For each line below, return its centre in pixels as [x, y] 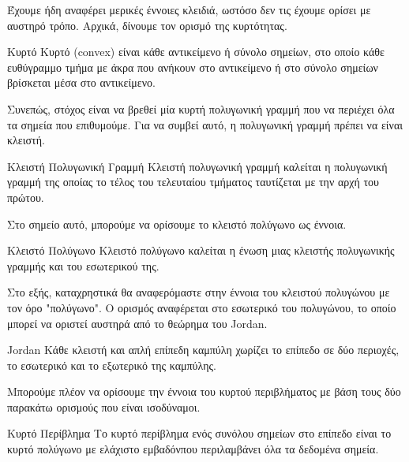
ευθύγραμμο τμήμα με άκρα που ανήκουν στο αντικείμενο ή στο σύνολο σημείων [193, 67]
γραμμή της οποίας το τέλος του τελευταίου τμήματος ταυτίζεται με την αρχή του [193, 182]
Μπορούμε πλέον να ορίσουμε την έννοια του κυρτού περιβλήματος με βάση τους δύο [204, 391]
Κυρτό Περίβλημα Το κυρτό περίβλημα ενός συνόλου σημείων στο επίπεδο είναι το [199, 433]
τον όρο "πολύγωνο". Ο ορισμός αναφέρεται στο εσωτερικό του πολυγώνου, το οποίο [202, 307]
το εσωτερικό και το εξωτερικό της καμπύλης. [112, 365]
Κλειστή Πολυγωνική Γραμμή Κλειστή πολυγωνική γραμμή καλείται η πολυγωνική [197, 166]
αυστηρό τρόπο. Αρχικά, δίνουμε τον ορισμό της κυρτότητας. [147, 25]
